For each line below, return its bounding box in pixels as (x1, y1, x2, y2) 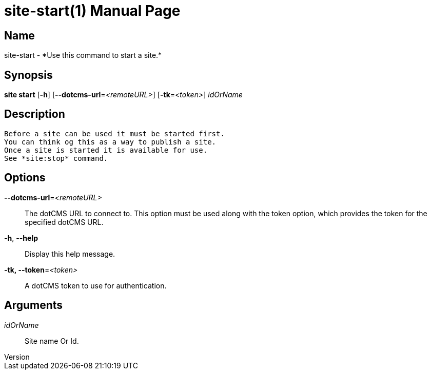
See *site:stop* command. (4, 154, 108, 162)
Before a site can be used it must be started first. (4, 129, 225, 138)
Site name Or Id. (25, 336, 79, 345)
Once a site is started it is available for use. (4, 146, 208, 154)
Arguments (4, 299, 63, 312)
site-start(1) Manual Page (4, 2, 181, 19)
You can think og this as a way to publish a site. (4, 137, 217, 146)
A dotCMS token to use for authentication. (25, 281, 167, 290)
